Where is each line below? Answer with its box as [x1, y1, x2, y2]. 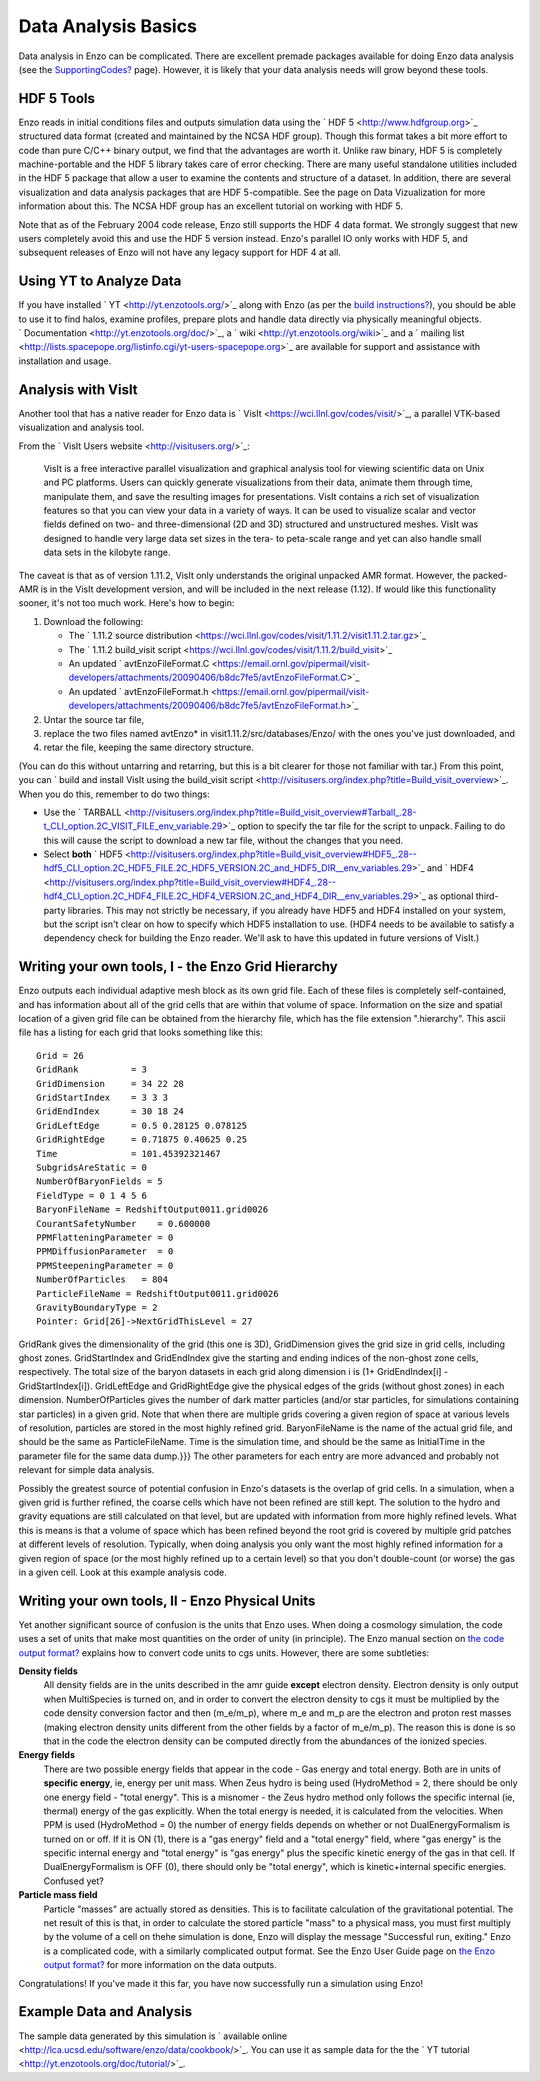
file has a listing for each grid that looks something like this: [18, 1026, 264, 1039]
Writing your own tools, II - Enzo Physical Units [18, 1592, 316, 1609]
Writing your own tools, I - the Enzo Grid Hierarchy [18, 958, 339, 975]
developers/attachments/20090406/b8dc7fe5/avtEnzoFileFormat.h [68, 700, 347, 712]
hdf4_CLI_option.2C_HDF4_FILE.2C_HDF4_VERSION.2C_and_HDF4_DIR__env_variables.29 [43, 890, 414, 902]
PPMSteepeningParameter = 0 [36, 1260, 174, 1271]
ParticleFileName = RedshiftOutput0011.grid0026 [36, 1288, 279, 1299]
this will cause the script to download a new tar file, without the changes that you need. [43, 834, 404, 846]
